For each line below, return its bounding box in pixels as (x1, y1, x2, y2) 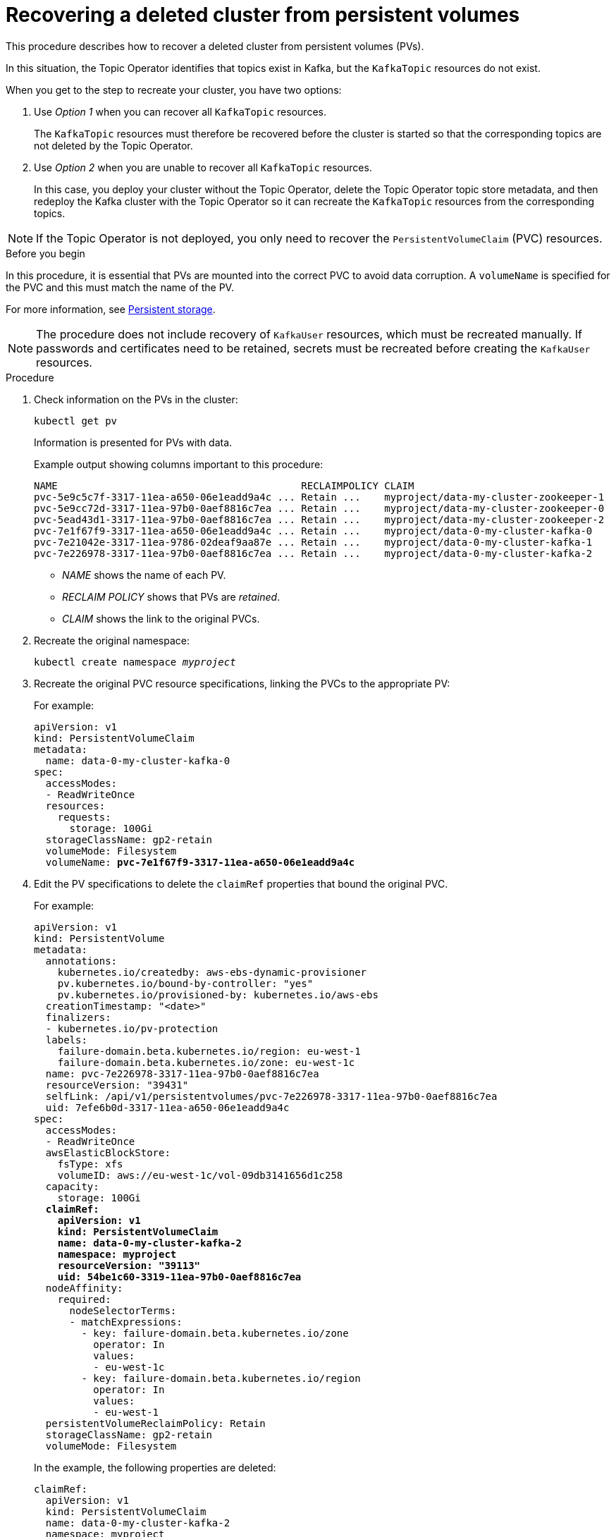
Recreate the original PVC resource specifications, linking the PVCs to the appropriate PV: (34, 677, 450, 690)
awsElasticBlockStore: (45, 1146, 171, 1158)
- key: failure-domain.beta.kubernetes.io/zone (81, 1327, 349, 1339)
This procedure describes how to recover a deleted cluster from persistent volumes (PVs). (6, 39, 424, 52)
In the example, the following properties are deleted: (34, 1461, 276, 1474)
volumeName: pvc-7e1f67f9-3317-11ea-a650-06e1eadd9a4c (45, 856, 355, 868)
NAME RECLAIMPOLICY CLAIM (34, 479, 414, 491)
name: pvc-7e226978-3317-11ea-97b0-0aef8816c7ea (45, 1067, 319, 1079)
